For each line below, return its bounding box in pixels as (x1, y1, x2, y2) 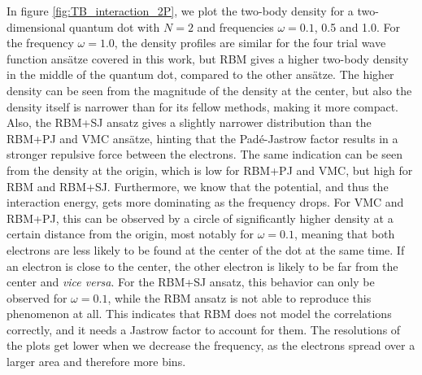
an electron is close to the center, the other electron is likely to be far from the (7, 257, 398, 274)
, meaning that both (294, 225, 395, 242)
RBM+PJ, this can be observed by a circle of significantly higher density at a (7, 209, 394, 226)
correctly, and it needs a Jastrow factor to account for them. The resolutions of (7, 320, 401, 338)
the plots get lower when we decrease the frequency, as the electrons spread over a (7, 337, 415, 354)
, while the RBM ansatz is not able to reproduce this (107, 289, 372, 306)
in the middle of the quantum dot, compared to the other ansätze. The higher (7, 66, 394, 83)
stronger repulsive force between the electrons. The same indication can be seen (7, 146, 403, 163)
